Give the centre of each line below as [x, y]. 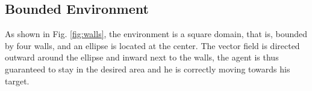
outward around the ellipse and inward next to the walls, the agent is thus [142, 57]
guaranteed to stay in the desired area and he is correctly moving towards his [148, 69]
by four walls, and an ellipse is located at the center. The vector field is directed [152, 45]
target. [17, 81]
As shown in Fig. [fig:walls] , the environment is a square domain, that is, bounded [156, 34]
